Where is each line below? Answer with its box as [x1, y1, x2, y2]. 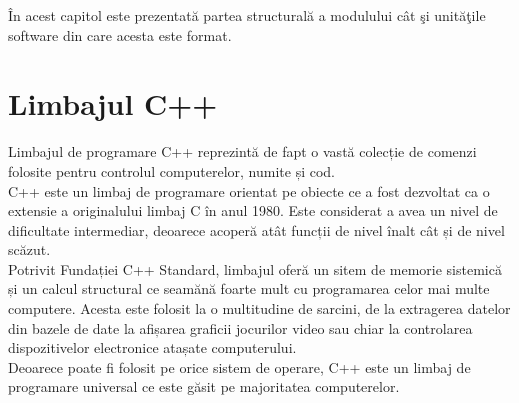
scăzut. [8, 239, 51, 260]
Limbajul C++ [8, 83, 218, 124]
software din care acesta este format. [8, 24, 232, 45]
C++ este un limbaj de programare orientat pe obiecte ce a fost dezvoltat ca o [8, 180, 490, 201]
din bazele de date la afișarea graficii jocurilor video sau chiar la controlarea [8, 317, 473, 338]
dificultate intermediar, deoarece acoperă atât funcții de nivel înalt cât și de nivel [8, 219, 505, 240]
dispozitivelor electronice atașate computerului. [8, 337, 297, 358]
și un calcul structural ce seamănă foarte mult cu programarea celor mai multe [8, 278, 490, 299]
